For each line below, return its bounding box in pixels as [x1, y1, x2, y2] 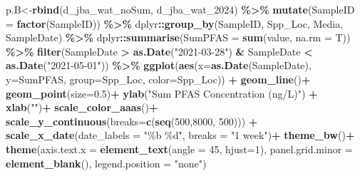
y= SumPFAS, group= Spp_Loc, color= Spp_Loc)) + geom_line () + [6, 71, 311, 86]
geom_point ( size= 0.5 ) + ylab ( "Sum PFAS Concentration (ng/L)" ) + [6, 86, 318, 100]
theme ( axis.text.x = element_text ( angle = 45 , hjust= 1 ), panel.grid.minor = [6, 141, 353, 156]
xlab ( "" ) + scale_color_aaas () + [6, 100, 158, 115]
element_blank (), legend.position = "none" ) [6, 155, 207, 170]
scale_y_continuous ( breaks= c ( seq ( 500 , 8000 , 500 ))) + [6, 113, 258, 128]
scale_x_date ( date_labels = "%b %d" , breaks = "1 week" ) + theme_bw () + [6, 128, 355, 143]
